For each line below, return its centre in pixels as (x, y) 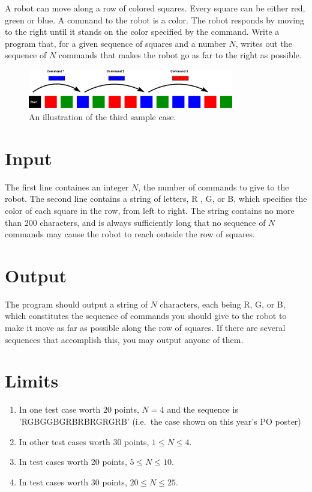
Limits (32, 381)
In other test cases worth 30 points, (84, 441)
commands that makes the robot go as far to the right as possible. (180, 55)
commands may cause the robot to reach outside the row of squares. (130, 234)
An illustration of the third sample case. (103, 117)
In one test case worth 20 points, (79, 409)
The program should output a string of (76, 304)
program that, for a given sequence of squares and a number (115, 43)
